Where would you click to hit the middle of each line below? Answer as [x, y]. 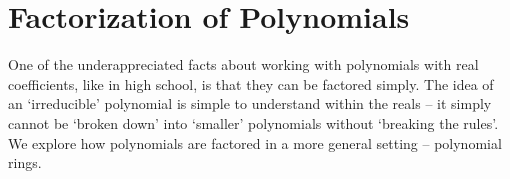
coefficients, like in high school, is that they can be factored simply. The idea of [251, 83]
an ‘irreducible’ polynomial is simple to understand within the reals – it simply [250, 103]
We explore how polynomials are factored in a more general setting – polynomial [255, 142]
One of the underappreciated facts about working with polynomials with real [243, 64]
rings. [25, 162]
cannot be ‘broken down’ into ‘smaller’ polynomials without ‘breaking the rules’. [253, 122]
